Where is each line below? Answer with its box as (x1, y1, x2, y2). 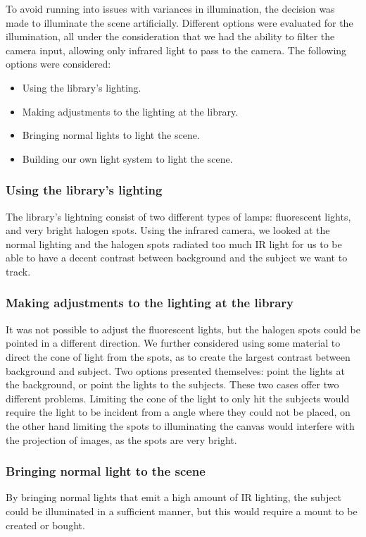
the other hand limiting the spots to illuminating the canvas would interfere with (6, 418, 355, 433)
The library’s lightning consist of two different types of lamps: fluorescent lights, (6, 209, 351, 223)
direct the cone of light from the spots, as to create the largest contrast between (6, 349, 351, 364)
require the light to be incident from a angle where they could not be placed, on (6, 405, 351, 419)
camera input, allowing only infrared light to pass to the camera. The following (6, 42, 347, 57)
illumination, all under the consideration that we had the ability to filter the (6, 29, 335, 44)
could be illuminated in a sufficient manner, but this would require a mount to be (6, 503, 358, 518)
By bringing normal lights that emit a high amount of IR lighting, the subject (6, 490, 342, 505)
